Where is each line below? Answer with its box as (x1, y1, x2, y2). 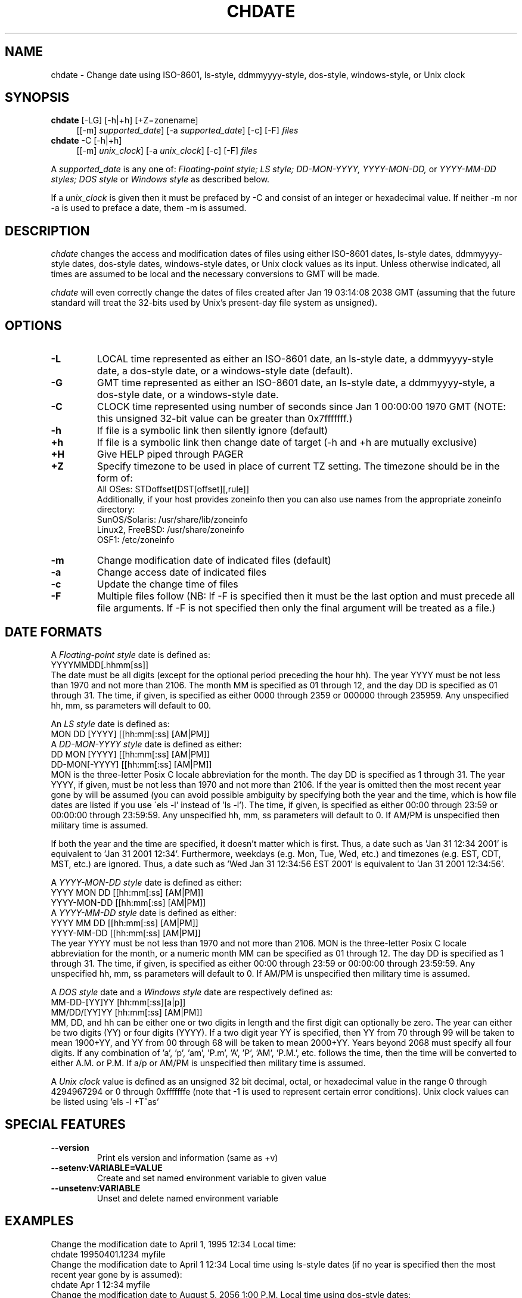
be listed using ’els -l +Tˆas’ (51, 1096, 159, 1107)
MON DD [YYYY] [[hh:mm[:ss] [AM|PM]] (51, 728, 210, 739)
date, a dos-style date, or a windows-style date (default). (97, 365, 353, 377)
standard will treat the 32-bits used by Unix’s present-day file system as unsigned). (51, 297, 377, 308)
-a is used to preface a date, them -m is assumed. (51, 203, 247, 213)
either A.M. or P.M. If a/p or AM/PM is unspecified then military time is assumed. (51, 1057, 366, 1068)
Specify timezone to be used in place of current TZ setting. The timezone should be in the (97, 460, 500, 473)
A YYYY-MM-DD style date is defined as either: (51, 907, 237, 918)
